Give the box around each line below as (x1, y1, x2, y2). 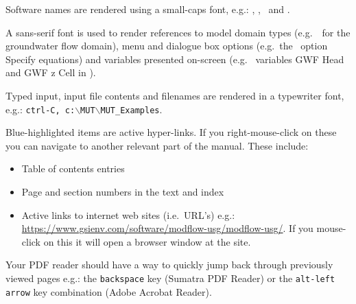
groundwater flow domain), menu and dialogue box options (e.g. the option (5, 38, 328, 53)
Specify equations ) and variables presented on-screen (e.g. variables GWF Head (5, 51, 344, 66)
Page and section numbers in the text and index (21, 185, 224, 198)
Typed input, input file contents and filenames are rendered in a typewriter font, (5, 88, 344, 102)
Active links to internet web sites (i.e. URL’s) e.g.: (21, 207, 235, 222)
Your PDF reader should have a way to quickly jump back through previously (5, 257, 333, 272)
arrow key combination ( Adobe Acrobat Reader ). (5, 284, 212, 299)
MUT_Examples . (100, 102, 163, 116)
